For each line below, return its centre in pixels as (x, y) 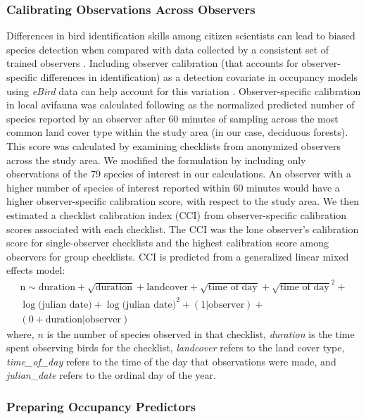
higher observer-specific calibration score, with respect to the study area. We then (183, 201)
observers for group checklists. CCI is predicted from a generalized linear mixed (178, 256)
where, (20, 333)
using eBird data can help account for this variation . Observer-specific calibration (184, 90)
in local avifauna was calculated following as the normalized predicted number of (181, 105)
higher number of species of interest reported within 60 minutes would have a (173, 187)
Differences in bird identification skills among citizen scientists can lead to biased (181, 36)
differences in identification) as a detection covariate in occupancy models (199, 77)
